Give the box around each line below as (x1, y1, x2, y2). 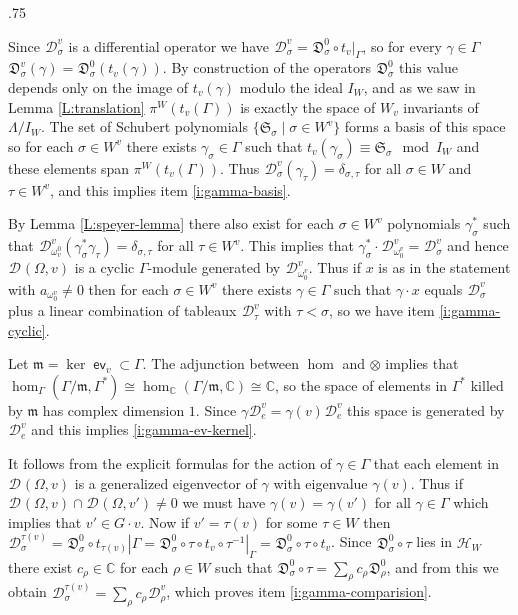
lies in (416, 531, 453, 552)
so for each (8, 135, 74, 156)
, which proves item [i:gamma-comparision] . (166, 581, 432, 602)
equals (424, 278, 463, 299)
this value (399, 57, 458, 78)
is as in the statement (378, 257, 511, 278)
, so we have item (328, 300, 435, 321)
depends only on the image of (8, 76, 189, 97)
